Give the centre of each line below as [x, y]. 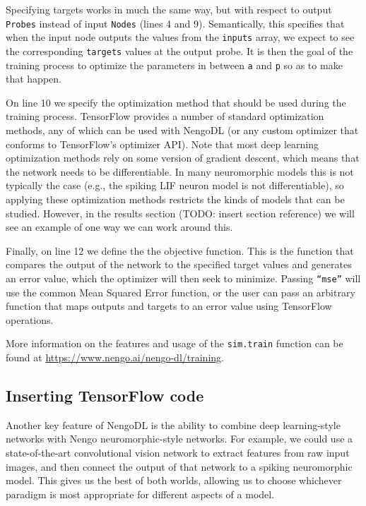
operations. [30, 319]
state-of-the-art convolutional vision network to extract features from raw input [178, 453]
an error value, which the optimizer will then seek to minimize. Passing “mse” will [183, 278]
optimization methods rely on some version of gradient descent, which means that [183, 158]
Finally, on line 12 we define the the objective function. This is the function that [180, 250]
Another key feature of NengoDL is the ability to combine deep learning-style [173, 424]
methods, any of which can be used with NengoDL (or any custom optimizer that [182, 130]
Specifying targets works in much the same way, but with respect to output [169, 9]
